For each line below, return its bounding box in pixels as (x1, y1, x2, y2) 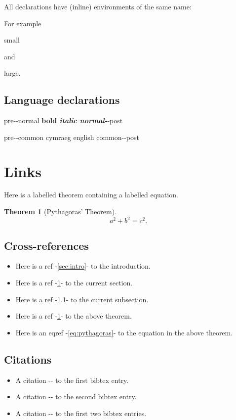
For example (4, 18, 41, 28)
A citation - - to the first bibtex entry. (15, 374, 129, 385)
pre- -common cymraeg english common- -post (4, 132, 139, 142)
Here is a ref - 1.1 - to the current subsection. (15, 294, 149, 304)
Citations (4, 351, 52, 367)
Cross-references (4, 237, 89, 253)
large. (4, 68, 21, 78)
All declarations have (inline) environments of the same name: (4, 1, 192, 11)
